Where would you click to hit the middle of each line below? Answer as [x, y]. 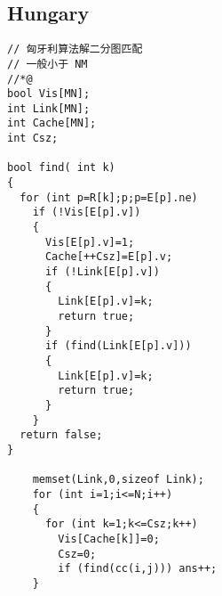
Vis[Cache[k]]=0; [109, 539]
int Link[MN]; [49, 108]
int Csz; [33, 139]
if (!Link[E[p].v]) [102, 272]
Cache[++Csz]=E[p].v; [109, 257]
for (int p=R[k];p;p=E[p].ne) [109, 197]
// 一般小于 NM [48, 64]
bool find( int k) [61, 168]
